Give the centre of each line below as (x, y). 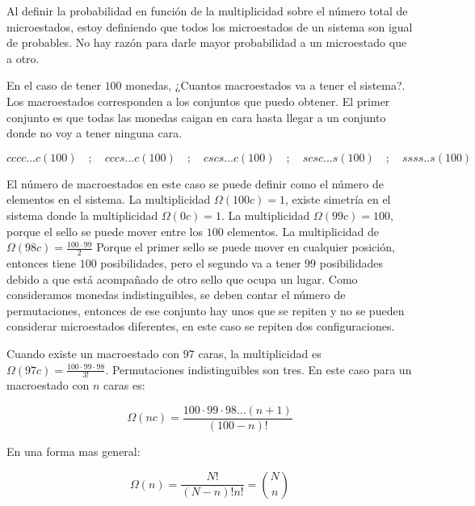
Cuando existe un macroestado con (93, 353)
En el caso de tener (54, 85)
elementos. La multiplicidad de (303, 231)
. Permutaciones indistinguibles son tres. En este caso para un (259, 369)
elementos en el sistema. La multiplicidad (109, 199)
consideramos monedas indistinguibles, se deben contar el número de (176, 295)
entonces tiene (42, 262)
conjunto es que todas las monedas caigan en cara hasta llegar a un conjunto (196, 117)
